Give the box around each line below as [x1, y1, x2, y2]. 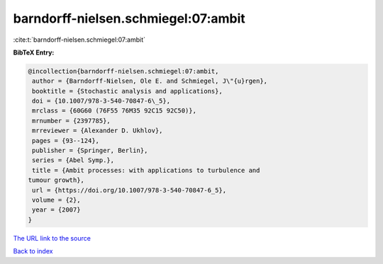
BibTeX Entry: [13, 48, 55, 57]
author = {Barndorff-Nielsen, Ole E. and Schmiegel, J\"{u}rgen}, [32, 77, 268, 85]
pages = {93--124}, [32, 137, 99, 144]
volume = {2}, [32, 196, 81, 204]
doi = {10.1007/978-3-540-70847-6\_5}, [32, 97, 170, 105]
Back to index [13, 247, 53, 256]
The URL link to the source [13, 234, 91, 242]
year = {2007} [32, 206, 81, 214]
